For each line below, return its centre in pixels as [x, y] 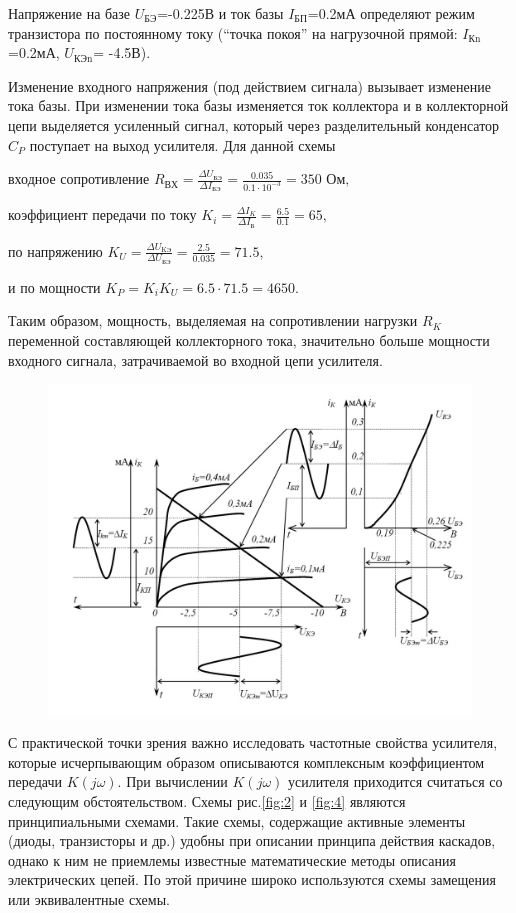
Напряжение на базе [69, 13]
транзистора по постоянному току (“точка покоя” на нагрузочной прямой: [233, 32]
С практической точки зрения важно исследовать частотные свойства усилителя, [253, 742]
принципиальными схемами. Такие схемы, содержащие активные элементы [237, 820]
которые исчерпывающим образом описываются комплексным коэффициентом [246, 761]
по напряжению [55, 250]
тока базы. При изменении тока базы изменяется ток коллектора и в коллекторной [258, 105]
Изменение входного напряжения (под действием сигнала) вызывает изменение [249, 85]
